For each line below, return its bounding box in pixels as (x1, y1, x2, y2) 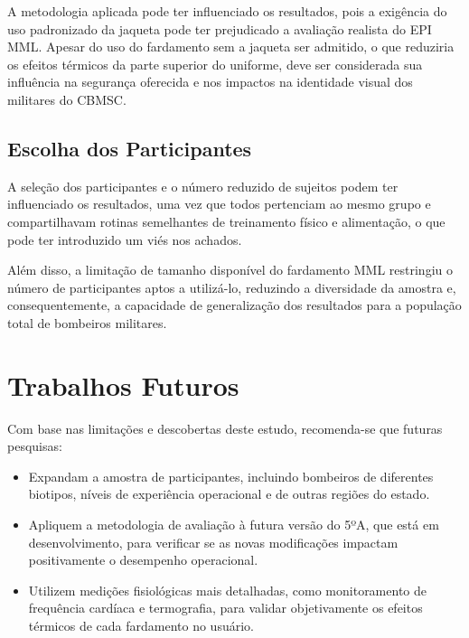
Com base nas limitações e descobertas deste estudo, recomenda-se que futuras (7, 418, 443, 437)
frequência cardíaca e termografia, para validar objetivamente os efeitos (28, 598, 423, 617)
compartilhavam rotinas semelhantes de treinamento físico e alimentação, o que (7, 211, 446, 230)
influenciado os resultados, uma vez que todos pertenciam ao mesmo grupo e (7, 194, 431, 213)
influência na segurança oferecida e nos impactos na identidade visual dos (7, 72, 413, 91)
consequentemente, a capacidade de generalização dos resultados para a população (7, 296, 462, 314)
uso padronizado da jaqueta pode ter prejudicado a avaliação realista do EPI (7, 19, 432, 38)
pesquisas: (7, 436, 62, 455)
